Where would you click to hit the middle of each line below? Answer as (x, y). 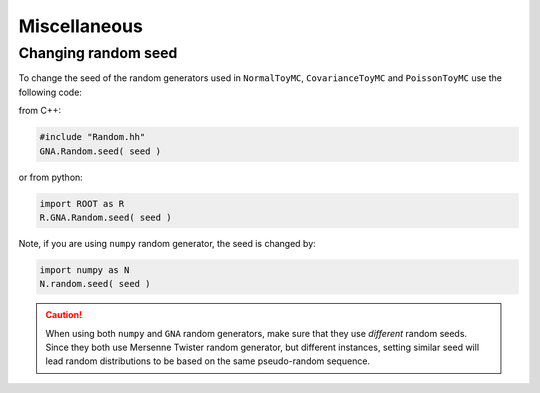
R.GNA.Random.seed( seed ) (105, 217)
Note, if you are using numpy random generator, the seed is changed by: (167, 243)
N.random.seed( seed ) (95, 284)
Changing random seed (98, 53)
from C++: (40, 111)
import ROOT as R (82, 203)
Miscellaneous (81, 26)
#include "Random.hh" (92, 137)
